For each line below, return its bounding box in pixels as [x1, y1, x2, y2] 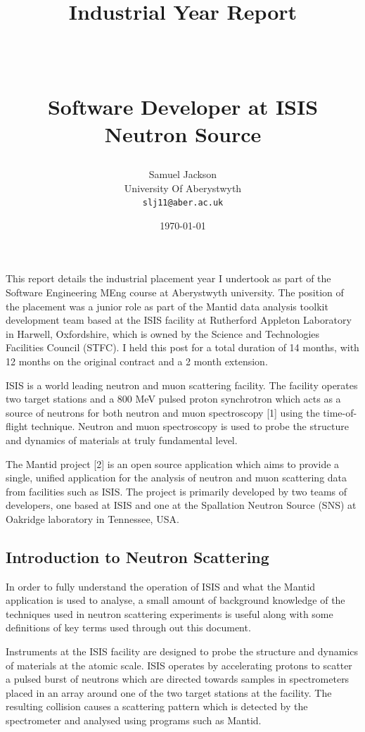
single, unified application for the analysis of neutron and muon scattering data [6, 470, 347, 485]
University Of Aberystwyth [124, 180, 242, 195]
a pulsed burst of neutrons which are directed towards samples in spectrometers [6, 671, 350, 686]
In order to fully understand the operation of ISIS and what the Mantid [6, 579, 316, 593]
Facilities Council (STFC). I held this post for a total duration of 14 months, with [6, 340, 359, 355]
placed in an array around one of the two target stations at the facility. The [6, 685, 332, 700]
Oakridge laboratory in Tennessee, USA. [6, 511, 179, 526]
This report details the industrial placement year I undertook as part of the [6, 271, 331, 286]
